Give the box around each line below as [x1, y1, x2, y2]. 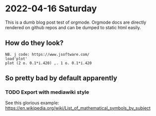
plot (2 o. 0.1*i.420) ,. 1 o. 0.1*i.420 [5, 60, 92, 66]
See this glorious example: [5, 100, 59, 106]
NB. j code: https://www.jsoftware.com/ [5, 52, 90, 57]
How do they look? [5, 39, 64, 47]
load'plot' [5, 56, 28, 61]
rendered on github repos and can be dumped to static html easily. [5, 24, 141, 30]
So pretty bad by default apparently [5, 74, 117, 82]
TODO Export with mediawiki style [5, 89, 89, 96]
